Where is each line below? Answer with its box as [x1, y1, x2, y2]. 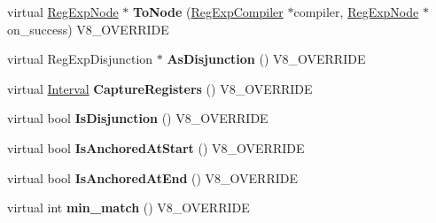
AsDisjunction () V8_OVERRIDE [167, 50, 366, 68]
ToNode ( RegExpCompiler [133, 3, 284, 20]
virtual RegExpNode [7, 3, 119, 20]
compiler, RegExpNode [293, 3, 419, 20]
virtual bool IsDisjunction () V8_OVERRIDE [7, 109, 269, 127]
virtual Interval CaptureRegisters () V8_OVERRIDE [7, 79, 313, 97]
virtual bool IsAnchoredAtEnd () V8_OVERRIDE [7, 168, 299, 187]
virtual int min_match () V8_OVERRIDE [7, 198, 250, 217]
